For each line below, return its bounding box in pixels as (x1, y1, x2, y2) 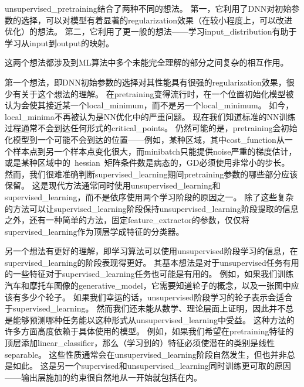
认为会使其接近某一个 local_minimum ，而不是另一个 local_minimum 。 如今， (5, 99, 294, 111)
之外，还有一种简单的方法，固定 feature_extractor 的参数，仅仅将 (5, 214, 249, 226)
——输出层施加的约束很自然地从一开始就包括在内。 (5, 371, 202, 383)
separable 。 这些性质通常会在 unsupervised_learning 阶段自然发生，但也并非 (5, 348, 287, 360)
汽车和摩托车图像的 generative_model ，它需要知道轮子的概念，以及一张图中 (5, 279, 291, 292)
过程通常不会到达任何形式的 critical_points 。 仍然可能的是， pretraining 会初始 (5, 122, 298, 134)
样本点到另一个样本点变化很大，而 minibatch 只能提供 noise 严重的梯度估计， (12, 145, 297, 157)
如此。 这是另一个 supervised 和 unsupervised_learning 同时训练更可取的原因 (12, 359, 291, 372)
